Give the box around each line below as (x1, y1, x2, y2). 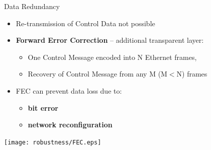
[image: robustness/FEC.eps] (4, 138, 101, 146)
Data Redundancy (4, 1, 60, 11)
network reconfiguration (28, 119, 113, 130)
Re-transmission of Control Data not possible (16, 18, 155, 28)
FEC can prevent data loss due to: (16, 85, 122, 96)
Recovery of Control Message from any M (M (28, 68, 167, 79)
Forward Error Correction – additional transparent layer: (16, 35, 204, 45)
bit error (28, 102, 58, 113)
